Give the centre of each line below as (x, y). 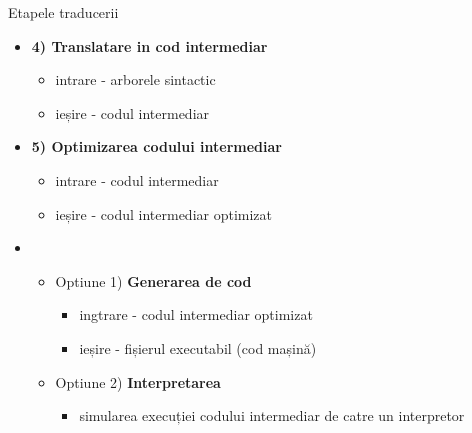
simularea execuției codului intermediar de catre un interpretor (272, 415)
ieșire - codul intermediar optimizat (164, 213)
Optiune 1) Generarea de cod (153, 280)
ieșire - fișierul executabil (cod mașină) (198, 347)
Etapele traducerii (63, 12)
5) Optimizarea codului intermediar (156, 146)
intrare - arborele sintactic (135, 79)
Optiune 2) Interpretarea (138, 381)
